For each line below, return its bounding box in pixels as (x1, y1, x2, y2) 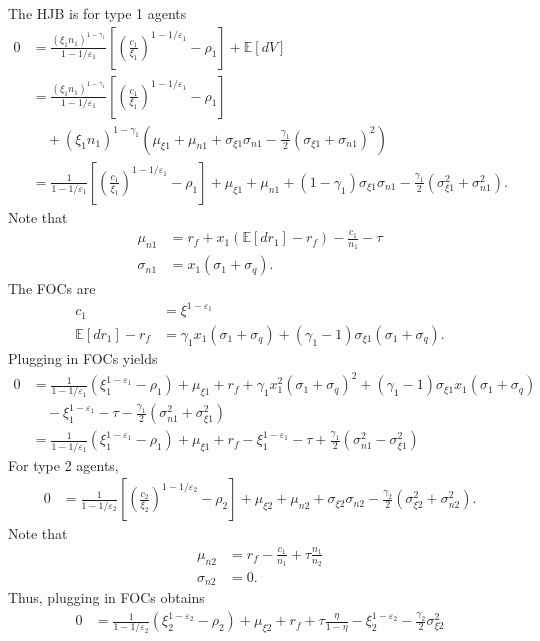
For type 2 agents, (8, 454, 119, 475)
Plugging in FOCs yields (8, 347, 158, 368)
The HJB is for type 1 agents (8, 3, 187, 23)
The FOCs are (8, 278, 96, 299)
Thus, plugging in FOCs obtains (8, 587, 205, 608)
